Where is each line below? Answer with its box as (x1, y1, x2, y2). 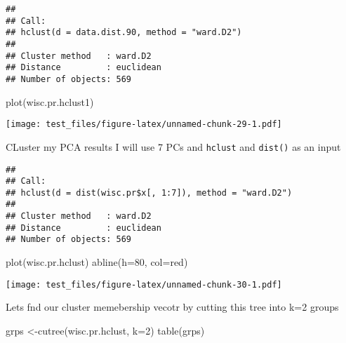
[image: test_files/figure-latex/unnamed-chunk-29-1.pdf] (6, 119, 282, 130)
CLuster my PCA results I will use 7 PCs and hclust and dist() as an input (6, 139, 341, 154)
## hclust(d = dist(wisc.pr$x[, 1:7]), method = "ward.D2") (6, 187, 293, 198)
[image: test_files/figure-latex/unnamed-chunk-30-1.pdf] (6, 279, 282, 290)
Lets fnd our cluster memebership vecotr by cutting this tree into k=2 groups (6, 300, 339, 314)
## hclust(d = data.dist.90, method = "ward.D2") (6, 27, 242, 38)
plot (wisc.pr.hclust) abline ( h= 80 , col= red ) (6, 255, 188, 269)
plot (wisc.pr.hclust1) (6, 94, 94, 109)
